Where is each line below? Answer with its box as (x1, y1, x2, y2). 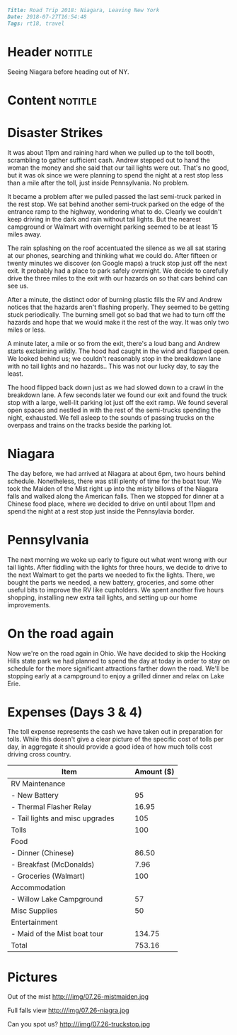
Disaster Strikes (7, 124, 103, 141)
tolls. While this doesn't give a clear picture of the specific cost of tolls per (7, 735, 224, 744)
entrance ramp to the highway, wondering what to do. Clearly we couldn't (7, 207, 222, 216)
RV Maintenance (11, 779, 66, 789)
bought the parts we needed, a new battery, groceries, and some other (7, 578, 214, 586)
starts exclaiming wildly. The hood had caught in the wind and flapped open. (7, 347, 230, 355)
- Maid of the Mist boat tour (11, 929, 104, 939)
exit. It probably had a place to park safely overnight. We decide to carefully (7, 266, 229, 275)
